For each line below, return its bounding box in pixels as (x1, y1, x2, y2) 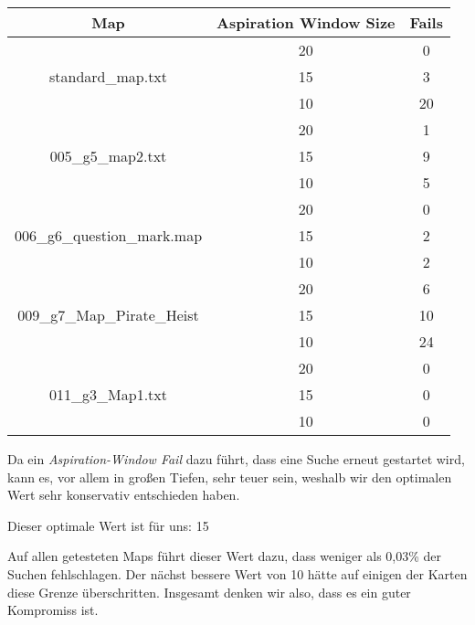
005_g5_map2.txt (49, 145, 167, 166)
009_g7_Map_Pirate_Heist (17, 304, 199, 325)
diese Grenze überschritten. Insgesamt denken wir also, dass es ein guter (7, 582, 411, 601)
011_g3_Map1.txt (49, 384, 167, 405)
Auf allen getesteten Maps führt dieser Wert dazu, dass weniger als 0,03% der (7, 546, 442, 566)
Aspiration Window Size (216, 12, 396, 33)
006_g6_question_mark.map (15, 225, 203, 246)
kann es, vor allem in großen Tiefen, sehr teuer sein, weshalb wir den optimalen (7, 467, 452, 486)
